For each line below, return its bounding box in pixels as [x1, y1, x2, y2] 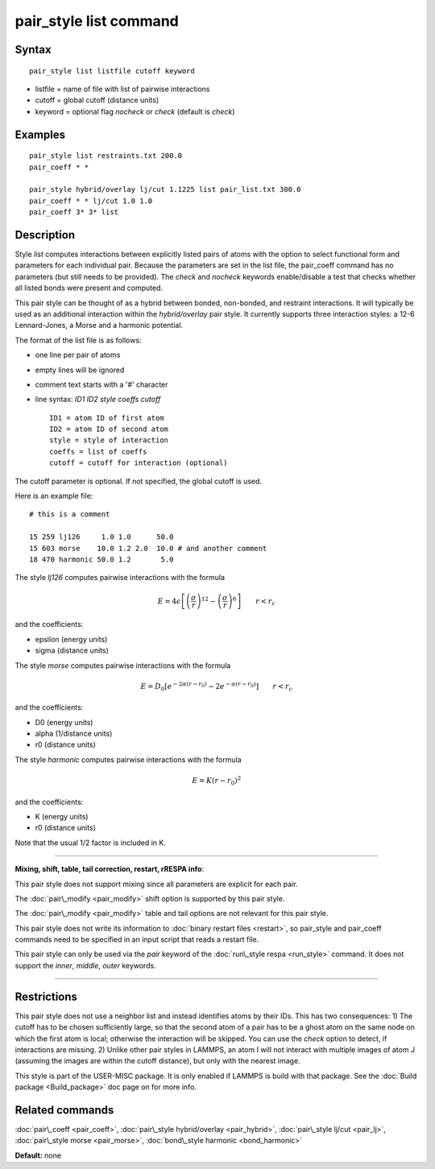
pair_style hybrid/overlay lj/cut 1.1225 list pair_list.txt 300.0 [29, 185, 301, 194]
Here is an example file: [14, 491, 93, 501]
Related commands [14, 1103, 114, 1117]
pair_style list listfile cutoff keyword [29, 66, 195, 76]
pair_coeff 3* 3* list [29, 208, 119, 217]
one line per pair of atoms [35, 350, 121, 360]
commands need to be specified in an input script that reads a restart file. [14, 935, 259, 944]
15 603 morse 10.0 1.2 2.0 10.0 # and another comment [29, 544, 267, 553]
